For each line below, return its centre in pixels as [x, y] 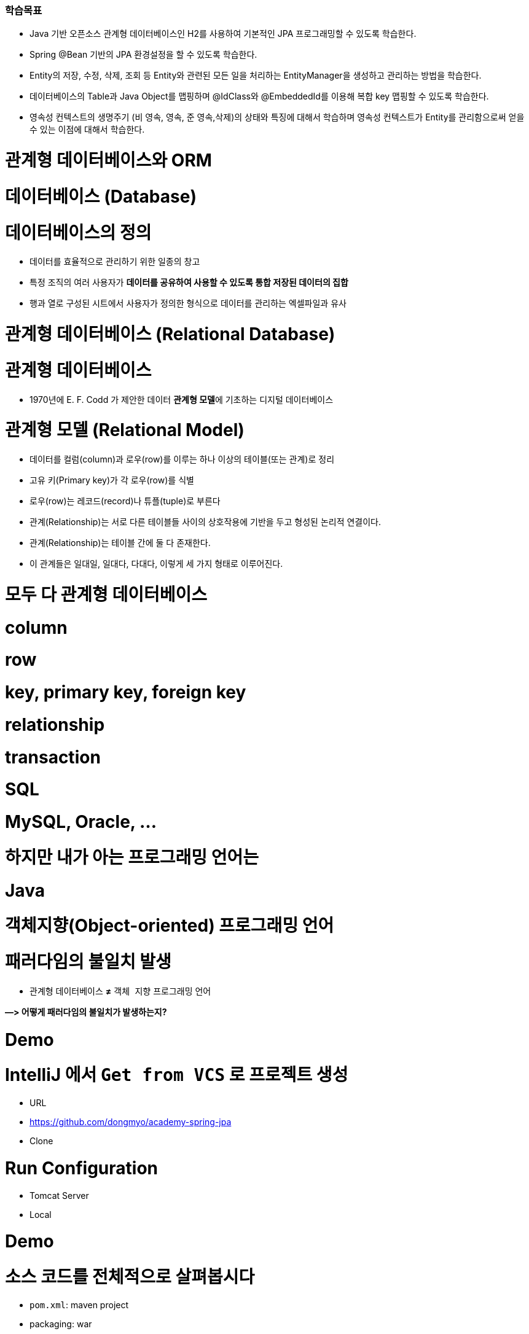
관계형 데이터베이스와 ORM [108, 161]
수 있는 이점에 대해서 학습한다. [87, 130]
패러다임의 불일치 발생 [88, 962]
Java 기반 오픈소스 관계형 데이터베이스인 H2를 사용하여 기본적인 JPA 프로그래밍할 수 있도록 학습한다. [223, 34]
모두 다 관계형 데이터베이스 [106, 594]
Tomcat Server [59, 1195]
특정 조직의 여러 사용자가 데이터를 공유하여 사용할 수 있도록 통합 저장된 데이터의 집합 [189, 283]
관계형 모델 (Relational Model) [125, 430]
